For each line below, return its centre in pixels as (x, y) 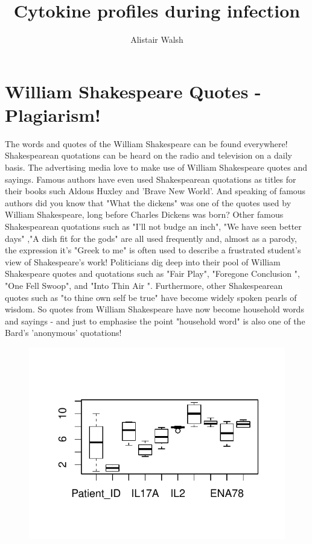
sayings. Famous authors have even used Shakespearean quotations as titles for (151, 179)
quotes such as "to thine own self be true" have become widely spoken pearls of (151, 297)
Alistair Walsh (157, 40)
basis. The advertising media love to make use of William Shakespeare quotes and (156, 167)
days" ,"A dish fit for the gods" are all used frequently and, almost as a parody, (151, 238)
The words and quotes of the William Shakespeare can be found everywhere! (146, 143)
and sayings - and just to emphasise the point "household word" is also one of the (155, 321)
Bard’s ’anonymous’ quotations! (63, 333)
